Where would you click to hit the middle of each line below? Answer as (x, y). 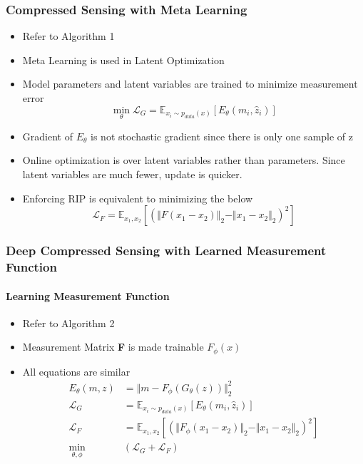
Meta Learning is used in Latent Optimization (123, 60)
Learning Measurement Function (88, 295)
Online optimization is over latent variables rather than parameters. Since (184, 160)
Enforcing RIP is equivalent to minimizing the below (138, 198)
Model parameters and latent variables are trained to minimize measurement (190, 84)
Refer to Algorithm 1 (68, 36)
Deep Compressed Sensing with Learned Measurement (166, 251)
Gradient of (47, 136)
